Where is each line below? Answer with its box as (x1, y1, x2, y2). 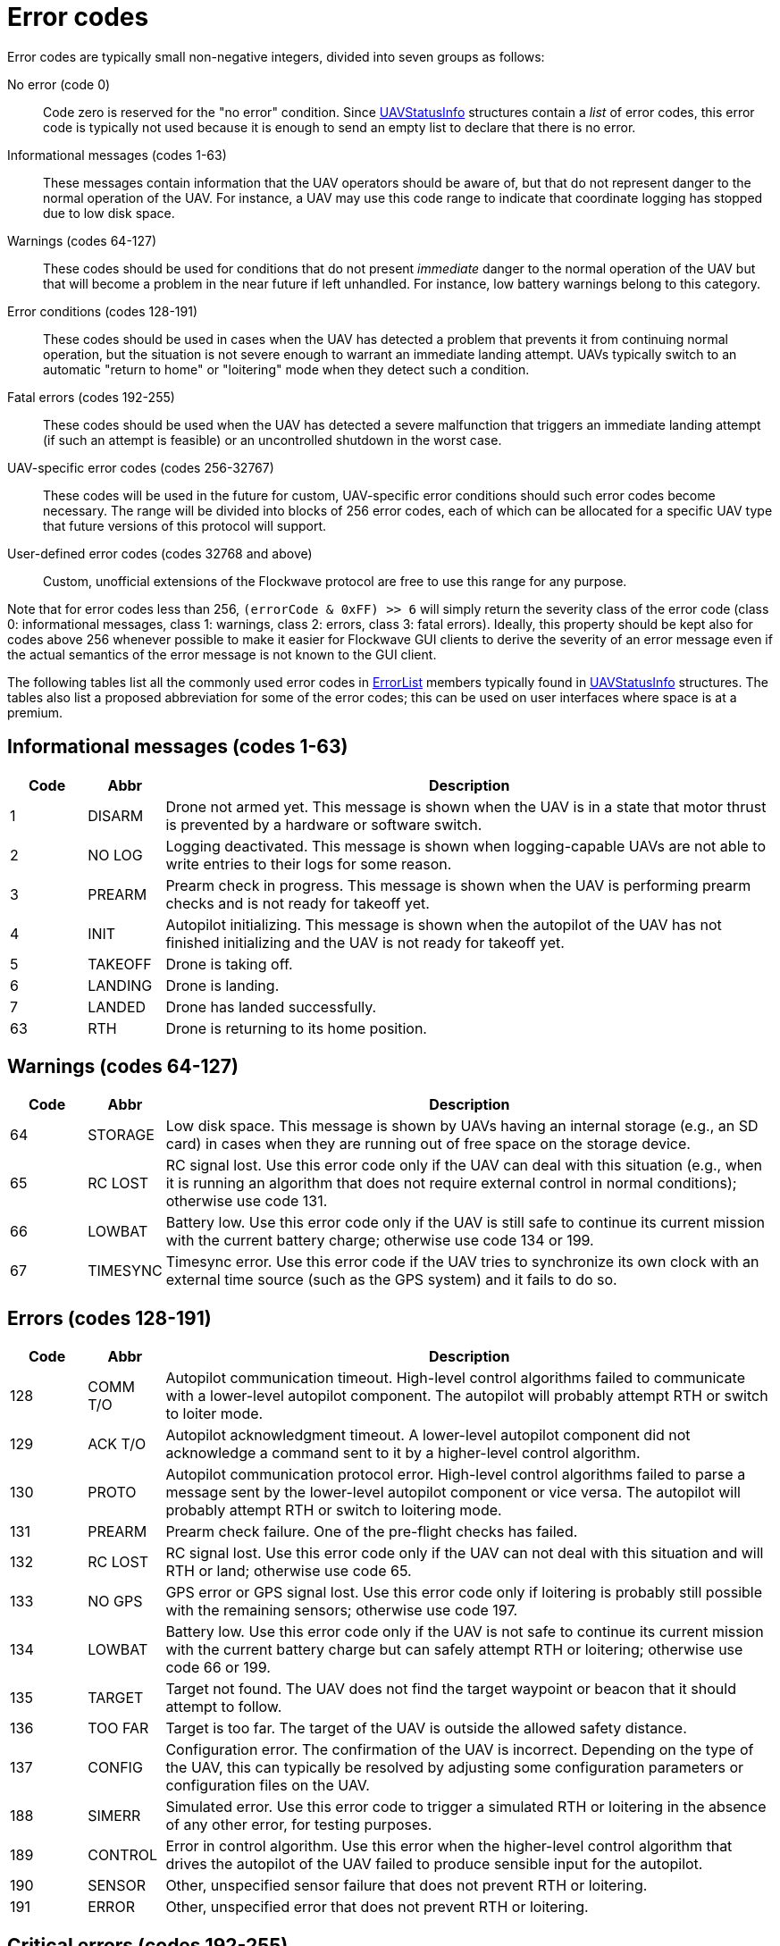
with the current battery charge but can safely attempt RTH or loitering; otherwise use (165, 1640, 743, 1659)
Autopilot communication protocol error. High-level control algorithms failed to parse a (165, 1465, 746, 1484)
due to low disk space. (43, 205, 175, 221)
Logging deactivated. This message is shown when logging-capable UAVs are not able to (165, 836, 767, 855)
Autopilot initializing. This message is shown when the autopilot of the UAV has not (165, 915, 722, 934)
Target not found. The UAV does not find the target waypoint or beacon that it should (165, 1680, 736, 1699)
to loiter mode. (165, 1405, 264, 1423)
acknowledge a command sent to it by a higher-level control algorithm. (165, 1444, 641, 1463)
